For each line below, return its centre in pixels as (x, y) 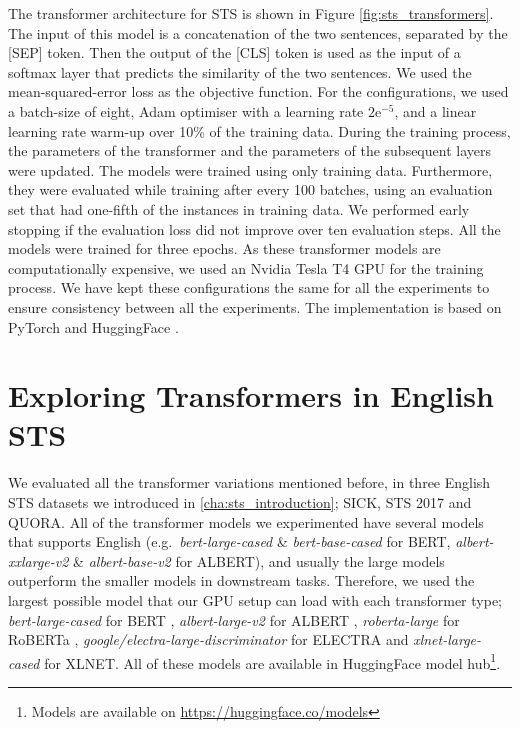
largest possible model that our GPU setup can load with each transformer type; (255, 599)
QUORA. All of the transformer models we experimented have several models (246, 521)
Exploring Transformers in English (251, 395)
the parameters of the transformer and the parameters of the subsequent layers (249, 150)
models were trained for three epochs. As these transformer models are (224, 248)
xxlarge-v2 (38, 560)
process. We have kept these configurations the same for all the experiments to (249, 287)
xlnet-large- (447, 639)
